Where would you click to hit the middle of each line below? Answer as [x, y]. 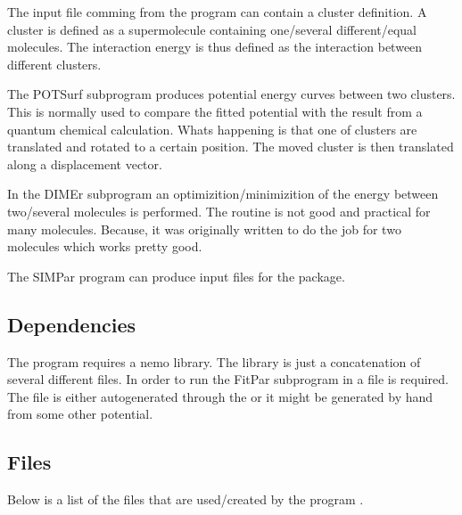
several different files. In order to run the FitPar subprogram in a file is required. [228, 379]
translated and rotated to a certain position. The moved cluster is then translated [231, 147]
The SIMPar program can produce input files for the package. [176, 276]
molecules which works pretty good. [105, 246]
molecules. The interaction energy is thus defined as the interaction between [215, 47]
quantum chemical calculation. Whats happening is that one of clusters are [212, 129]
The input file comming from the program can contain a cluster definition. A [217, 12]
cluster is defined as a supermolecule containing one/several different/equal [212, 29]
